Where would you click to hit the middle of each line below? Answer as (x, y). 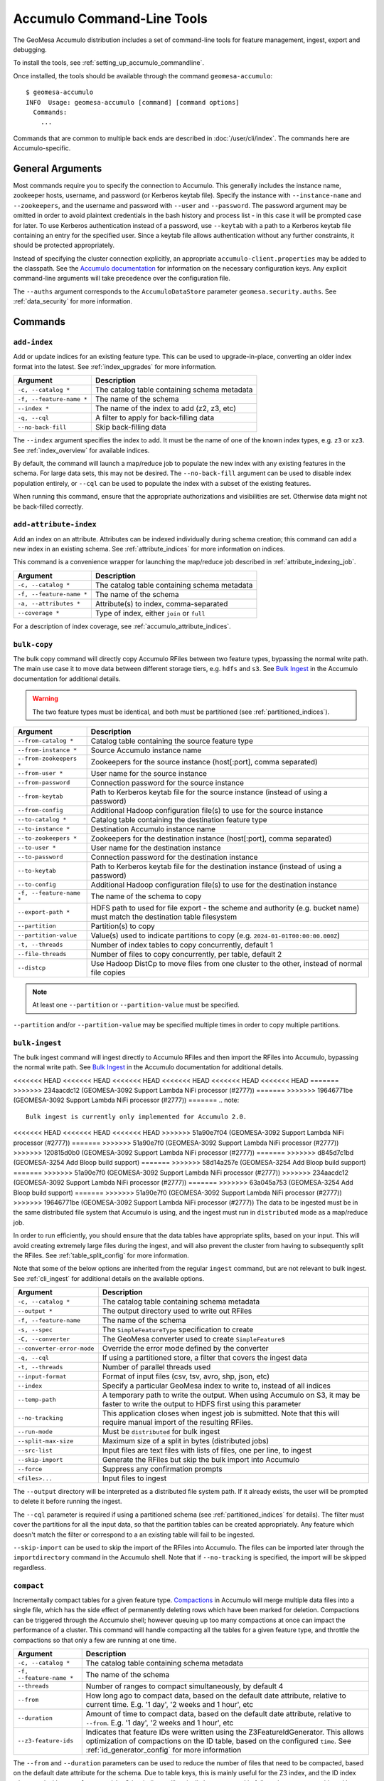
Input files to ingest (134, 1478)
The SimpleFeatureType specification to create (178, 1330)
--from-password (44, 783)
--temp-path (37, 1400)
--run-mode (35, 1432)
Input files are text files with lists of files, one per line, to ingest (207, 1450)
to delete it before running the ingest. (68, 1501)
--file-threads (42, 954)
